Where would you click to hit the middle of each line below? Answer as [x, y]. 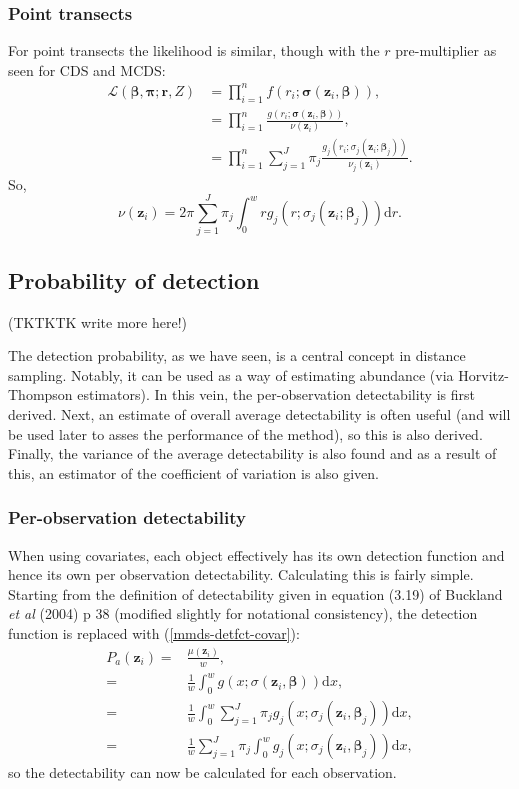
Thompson [40, 394]
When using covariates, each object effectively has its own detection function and [256, 554]
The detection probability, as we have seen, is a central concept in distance [237, 355]
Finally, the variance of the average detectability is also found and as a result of [252, 453]
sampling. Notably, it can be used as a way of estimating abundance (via [231, 374]
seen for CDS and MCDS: [87, 69]
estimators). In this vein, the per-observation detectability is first [276, 394]
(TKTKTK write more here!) [97, 321]
